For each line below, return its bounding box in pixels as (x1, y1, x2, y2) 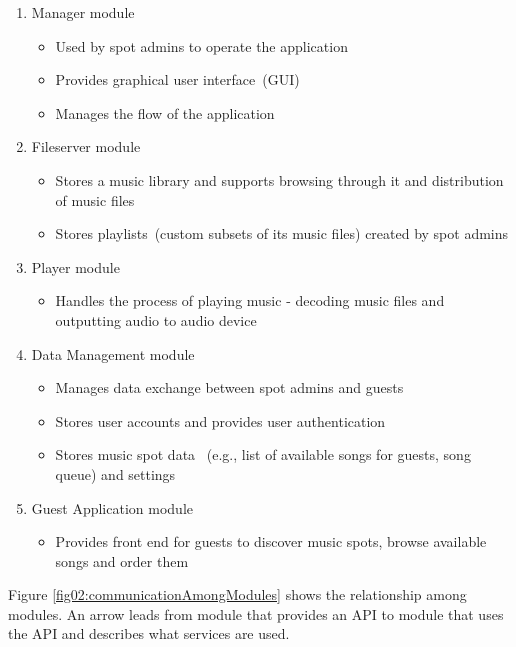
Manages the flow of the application (55, 102, 275, 123)
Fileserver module (31, 136, 141, 157)
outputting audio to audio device (55, 309, 257, 330)
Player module (31, 256, 120, 277)
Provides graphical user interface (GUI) (55, 69, 300, 90)
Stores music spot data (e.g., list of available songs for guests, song (55, 444, 471, 465)
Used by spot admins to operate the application (55, 35, 348, 56)
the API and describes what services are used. (8, 623, 290, 644)
